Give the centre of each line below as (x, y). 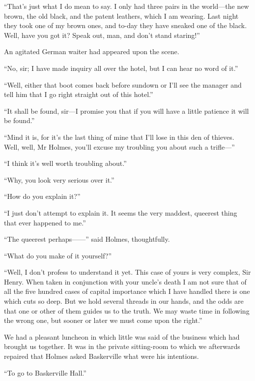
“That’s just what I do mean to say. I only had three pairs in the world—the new (127, 6)
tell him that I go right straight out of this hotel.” (79, 94)
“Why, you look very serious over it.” (59, 179)
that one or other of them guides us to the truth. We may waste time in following (127, 310)
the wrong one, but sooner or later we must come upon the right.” (103, 320)
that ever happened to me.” (45, 222)
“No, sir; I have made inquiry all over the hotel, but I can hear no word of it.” (121, 68)
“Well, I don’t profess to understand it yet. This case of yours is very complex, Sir (127, 272)
